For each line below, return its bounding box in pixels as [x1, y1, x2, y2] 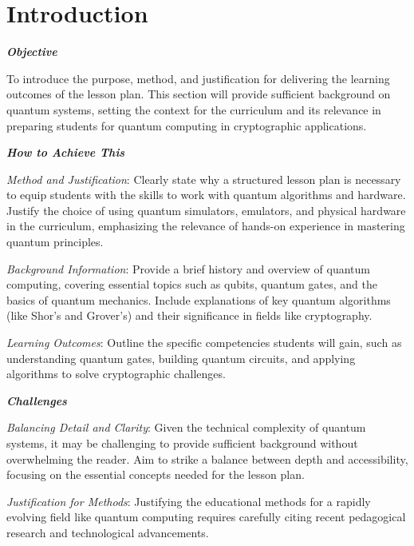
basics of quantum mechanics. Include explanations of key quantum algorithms [6, 291, 391, 308]
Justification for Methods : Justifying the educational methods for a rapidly [6, 492, 371, 509]
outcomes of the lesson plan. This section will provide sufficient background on [6, 86, 391, 102]
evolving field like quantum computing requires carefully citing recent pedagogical [6, 508, 406, 525]
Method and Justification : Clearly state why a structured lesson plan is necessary [6, 170, 401, 187]
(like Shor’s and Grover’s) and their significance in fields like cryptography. [6, 307, 373, 324]
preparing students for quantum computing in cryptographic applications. [6, 117, 367, 134]
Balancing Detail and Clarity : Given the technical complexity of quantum [6, 419, 366, 436]
